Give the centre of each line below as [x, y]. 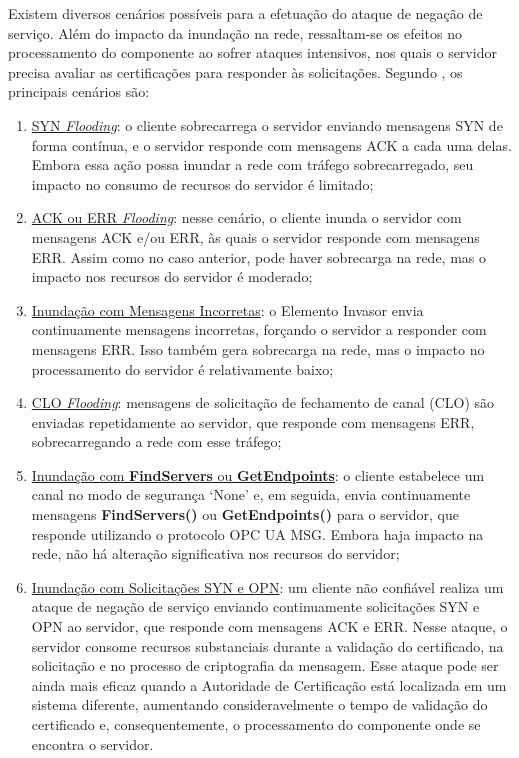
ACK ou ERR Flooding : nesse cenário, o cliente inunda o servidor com [246, 217]
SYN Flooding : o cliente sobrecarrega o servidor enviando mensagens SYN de [267, 124]
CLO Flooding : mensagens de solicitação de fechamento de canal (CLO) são [263, 402]
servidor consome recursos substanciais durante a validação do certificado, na [267, 645]
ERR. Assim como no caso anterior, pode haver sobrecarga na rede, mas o [258, 256]
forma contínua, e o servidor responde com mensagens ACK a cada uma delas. [271, 144]
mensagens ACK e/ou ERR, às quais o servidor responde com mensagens [255, 236]
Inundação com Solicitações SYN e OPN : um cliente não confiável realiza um [267, 586]
